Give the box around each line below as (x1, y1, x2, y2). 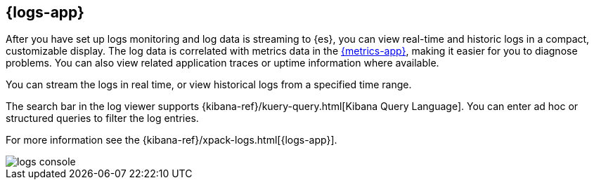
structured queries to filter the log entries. (6, 112, 199, 125)
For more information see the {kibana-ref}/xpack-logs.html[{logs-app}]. (6, 134, 337, 146)
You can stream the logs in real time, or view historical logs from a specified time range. (6, 78, 412, 91)
